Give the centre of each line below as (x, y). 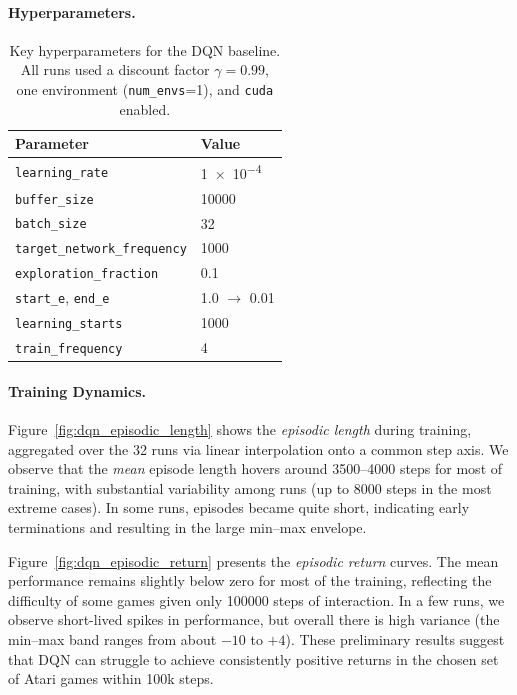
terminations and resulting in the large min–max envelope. (187, 526)
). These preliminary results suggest (395, 638)
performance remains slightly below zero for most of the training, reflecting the (250, 580)
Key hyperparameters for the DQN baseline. (145, 49)
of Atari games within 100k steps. (111, 678)
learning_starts (69, 324)
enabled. (145, 108)
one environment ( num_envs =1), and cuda (145, 88)
